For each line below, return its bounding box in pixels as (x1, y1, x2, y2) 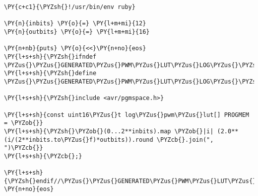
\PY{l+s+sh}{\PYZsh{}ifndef (4, 53, 97, 60)
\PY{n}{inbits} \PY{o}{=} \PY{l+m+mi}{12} (4, 20, 146, 27)
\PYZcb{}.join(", (156, 136, 214, 143)
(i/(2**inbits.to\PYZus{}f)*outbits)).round (4, 136, 153, 143)
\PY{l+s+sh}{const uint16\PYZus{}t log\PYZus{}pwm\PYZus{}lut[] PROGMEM (4, 111, 249, 118)
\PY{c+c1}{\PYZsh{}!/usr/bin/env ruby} (4, 3, 135, 10)
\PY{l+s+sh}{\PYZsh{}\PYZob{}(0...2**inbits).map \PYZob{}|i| (4, 127, 214, 135)
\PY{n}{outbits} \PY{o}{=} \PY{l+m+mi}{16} (4, 28, 150, 35)
